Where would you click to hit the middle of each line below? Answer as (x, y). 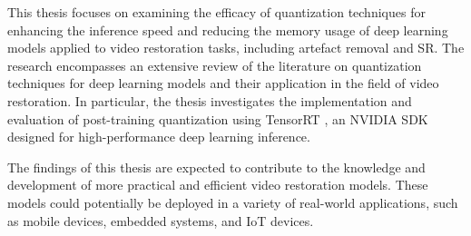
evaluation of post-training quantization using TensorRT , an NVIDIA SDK (218, 118)
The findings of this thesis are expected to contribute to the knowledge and (216, 167)
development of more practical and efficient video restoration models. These (218, 185)
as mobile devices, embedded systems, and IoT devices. (161, 220)
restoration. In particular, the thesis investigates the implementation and (210, 100)
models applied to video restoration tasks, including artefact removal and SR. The (236, 48)
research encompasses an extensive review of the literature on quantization (215, 65)
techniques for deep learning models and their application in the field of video (223, 83)
